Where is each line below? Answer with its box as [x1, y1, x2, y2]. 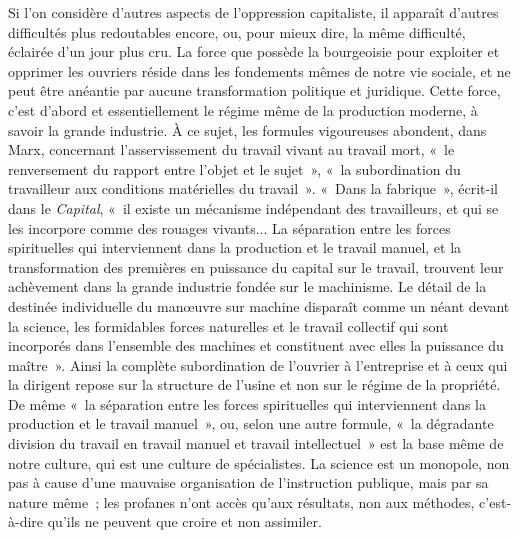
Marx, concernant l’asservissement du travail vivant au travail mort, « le [8, 139, 455, 160]
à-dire [8, 511, 44, 532]
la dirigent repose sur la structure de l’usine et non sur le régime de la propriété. [8, 374, 501, 395]
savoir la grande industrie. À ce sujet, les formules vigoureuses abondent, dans [8, 119, 487, 140]
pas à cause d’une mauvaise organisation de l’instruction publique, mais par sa [8, 472, 489, 493]
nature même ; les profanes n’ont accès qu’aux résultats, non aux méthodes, [8, 491, 475, 512]
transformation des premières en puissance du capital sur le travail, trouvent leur [8, 256, 504, 277]
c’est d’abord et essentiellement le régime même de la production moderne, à [8, 99, 478, 120]
